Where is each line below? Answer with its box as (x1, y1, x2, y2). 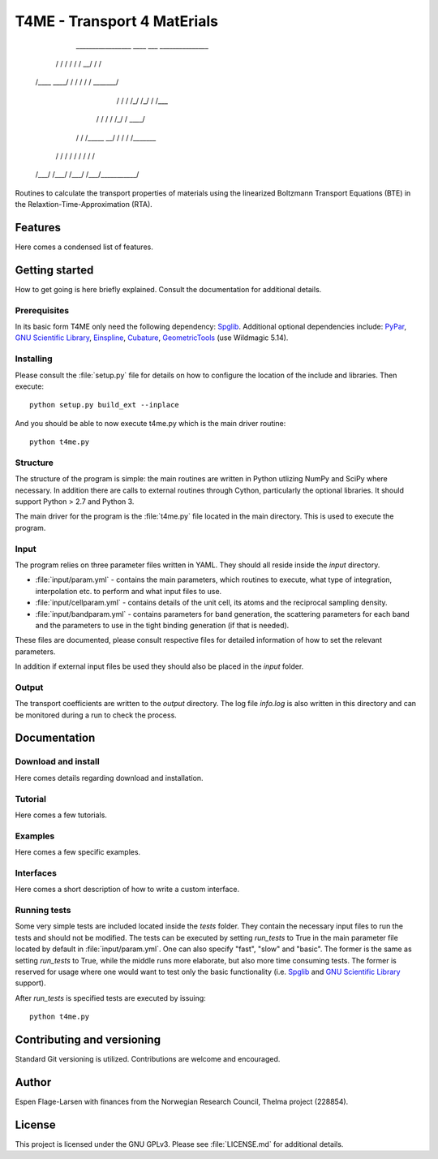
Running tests (15, 904, 71, 916)
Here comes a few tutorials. (15, 810, 107, 820)
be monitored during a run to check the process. (15, 710, 178, 720)
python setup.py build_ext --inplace (29, 400, 180, 410)
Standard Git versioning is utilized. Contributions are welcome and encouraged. (15, 1053, 281, 1063)
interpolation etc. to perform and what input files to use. (35, 586, 222, 596)
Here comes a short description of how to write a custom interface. (15, 885, 239, 894)
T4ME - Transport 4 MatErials (15, 12, 219, 30)
